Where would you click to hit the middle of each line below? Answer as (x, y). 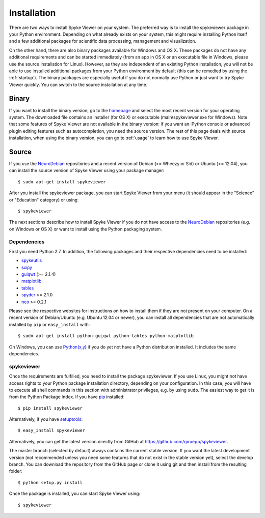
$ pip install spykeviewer (50, 408)
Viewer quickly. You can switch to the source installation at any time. (78, 85)
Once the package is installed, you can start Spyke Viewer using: (75, 493)
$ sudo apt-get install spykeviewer (62, 182)
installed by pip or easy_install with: (50, 324)
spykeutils (32, 260)
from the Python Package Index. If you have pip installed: (67, 397)
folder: (16, 471)
